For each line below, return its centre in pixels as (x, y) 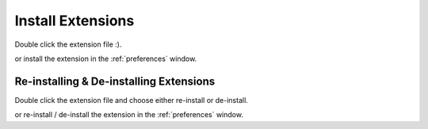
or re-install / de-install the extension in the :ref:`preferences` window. (129, 115)
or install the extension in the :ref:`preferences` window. (106, 59)
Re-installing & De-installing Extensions (115, 81)
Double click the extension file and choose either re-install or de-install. (132, 100)
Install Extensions (75, 21)
